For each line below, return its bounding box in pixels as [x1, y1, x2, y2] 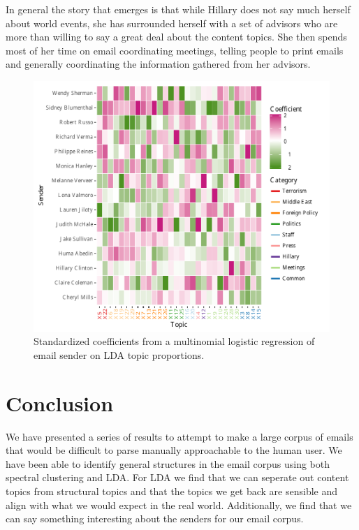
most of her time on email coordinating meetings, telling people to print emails [6, 43, 344, 57]
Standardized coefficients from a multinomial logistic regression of [34, 334, 315, 348]
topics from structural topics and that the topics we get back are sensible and [6, 484, 338, 499]
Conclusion [6, 388, 114, 417]
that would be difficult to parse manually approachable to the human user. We [6, 443, 342, 457]
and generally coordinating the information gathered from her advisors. [6, 57, 311, 71]
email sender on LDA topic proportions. [34, 347, 205, 362]
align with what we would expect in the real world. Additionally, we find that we [6, 497, 352, 512]
